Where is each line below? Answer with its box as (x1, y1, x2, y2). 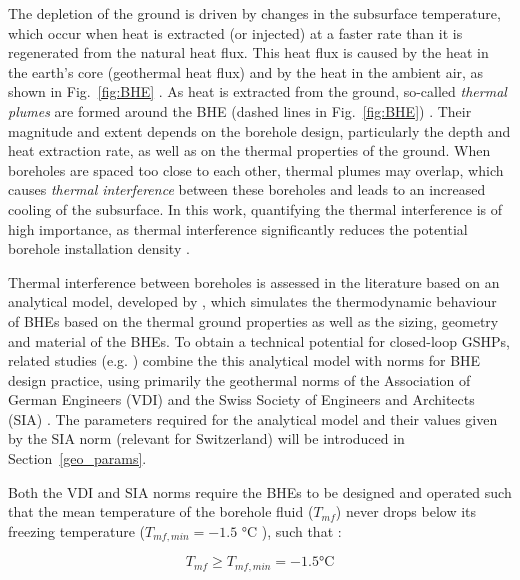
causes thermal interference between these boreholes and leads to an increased (8, 179, 486, 200)
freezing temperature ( (8, 520, 146, 541)
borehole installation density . (8, 238, 190, 259)
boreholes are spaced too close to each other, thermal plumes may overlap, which (8, 159, 504, 180)
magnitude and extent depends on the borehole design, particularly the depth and (8, 120, 511, 141)
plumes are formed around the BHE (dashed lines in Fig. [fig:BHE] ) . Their (8, 100, 472, 121)
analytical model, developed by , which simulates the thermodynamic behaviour (8, 291, 497, 312)
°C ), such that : (241, 520, 342, 541)
